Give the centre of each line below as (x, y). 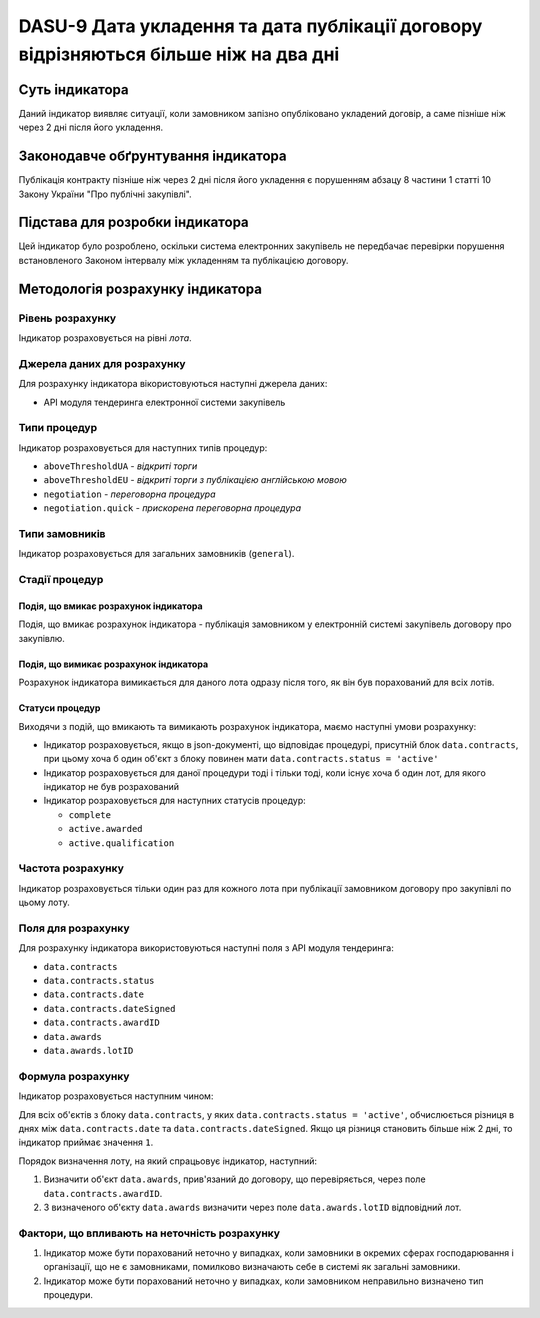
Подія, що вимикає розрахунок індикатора (113, 664)
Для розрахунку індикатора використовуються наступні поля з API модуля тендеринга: (206, 948)
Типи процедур (58, 428)
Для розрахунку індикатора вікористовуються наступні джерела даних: (173, 384)
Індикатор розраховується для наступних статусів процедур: (175, 801)
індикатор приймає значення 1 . (86, 1142)
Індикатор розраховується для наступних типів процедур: (143, 447)
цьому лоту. (44, 902)
